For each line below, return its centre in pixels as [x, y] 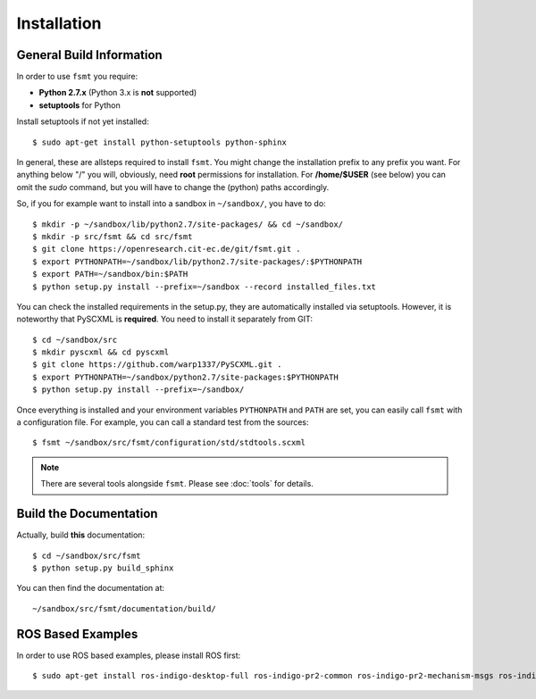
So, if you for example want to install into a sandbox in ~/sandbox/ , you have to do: [171, 204]
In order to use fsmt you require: [77, 77]
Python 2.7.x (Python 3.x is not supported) [118, 93]
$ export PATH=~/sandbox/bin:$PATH [110, 274]
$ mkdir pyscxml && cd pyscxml [101, 352]
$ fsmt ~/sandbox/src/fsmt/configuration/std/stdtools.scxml [169, 443]
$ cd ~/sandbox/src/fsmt [87, 555]
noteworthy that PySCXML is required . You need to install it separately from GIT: [164, 319]
